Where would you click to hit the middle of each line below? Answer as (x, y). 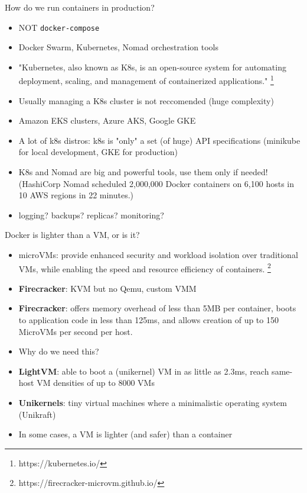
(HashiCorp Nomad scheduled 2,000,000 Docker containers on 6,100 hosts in (156, 183)
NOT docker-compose (59, 27)
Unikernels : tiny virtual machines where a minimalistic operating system (153, 403)
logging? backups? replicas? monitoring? (91, 215)
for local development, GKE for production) (98, 152)
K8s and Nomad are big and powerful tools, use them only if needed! (143, 172)
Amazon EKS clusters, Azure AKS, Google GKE (107, 120)
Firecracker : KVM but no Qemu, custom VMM (107, 288)
